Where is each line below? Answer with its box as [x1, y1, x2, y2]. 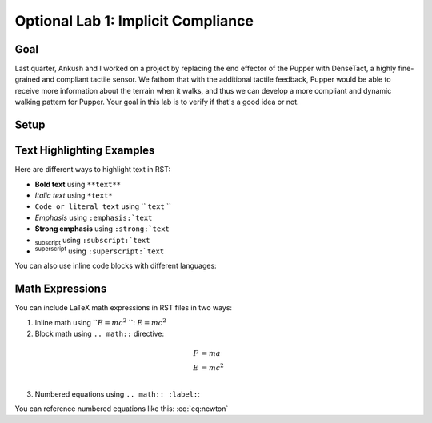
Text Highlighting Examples [14, 144, 155, 158]
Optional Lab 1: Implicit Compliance [14, 12, 254, 30]
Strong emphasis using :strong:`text [34, 224, 170, 233]
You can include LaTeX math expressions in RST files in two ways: [14, 303, 232, 313]
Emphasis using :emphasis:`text [34, 213, 153, 222]
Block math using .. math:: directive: [34, 329, 165, 338]
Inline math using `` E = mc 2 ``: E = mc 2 [34, 317, 167, 327]
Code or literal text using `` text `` [34, 202, 172, 211]
